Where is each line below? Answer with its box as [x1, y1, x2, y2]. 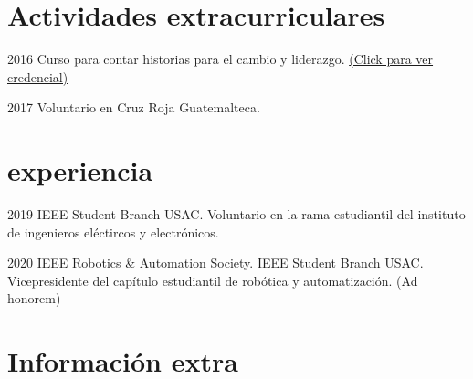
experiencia [7, 152, 153, 189]
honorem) [7, 289, 61, 308]
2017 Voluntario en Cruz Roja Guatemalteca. [7, 98, 260, 117]
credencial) [7, 67, 68, 86]
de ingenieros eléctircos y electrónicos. [7, 222, 219, 241]
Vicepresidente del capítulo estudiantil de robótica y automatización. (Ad [7, 270, 418, 290]
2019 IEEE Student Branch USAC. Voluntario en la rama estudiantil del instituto [7, 205, 466, 224]
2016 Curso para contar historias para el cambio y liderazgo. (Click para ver [7, 49, 434, 68]
